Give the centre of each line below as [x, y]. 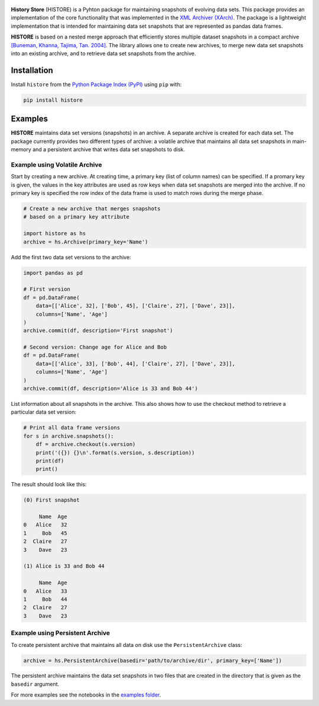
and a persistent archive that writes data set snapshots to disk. [109, 149]
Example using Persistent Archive [61, 633]
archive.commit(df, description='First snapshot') [98, 331]
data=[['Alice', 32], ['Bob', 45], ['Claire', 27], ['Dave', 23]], [136, 306]
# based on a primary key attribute [77, 217]
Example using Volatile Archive [56, 164]
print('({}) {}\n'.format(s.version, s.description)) [115, 453]
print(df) [50, 461]
